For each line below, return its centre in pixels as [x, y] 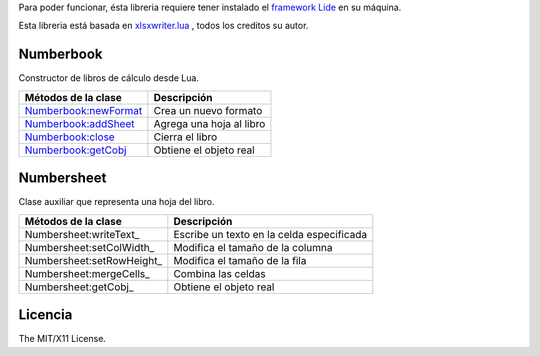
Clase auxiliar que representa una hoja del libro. [116, 202]
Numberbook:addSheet [79, 123]
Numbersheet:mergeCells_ [87, 273]
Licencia [45, 315]
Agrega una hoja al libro [209, 123]
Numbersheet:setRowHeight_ [93, 260]
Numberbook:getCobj [75, 150]
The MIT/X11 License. [62, 339]
